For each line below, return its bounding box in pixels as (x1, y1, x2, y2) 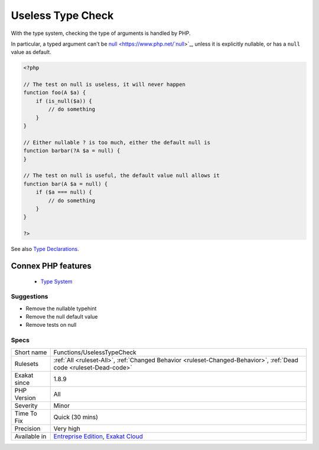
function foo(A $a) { (23, 89, 86, 96)
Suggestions (11, 292, 48, 301)
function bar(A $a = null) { (23, 181, 108, 187)
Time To (14, 409, 38, 417)
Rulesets (14, 359, 38, 368)
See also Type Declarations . (11, 246, 79, 253)
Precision (14, 424, 41, 432)
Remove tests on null (25, 322, 77, 329)
